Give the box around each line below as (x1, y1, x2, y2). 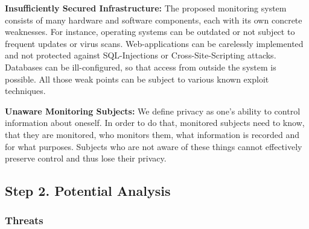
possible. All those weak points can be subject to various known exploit (5, 72, 269, 85)
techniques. (5, 84, 46, 97)
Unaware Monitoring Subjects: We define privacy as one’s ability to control (5, 104, 301, 117)
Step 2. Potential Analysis (5, 181, 171, 200)
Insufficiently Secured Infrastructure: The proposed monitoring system (5, 2, 287, 14)
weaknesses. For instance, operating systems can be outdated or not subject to (5, 25, 295, 38)
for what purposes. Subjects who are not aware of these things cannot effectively (5, 140, 302, 152)
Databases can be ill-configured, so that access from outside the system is (5, 60, 276, 73)
